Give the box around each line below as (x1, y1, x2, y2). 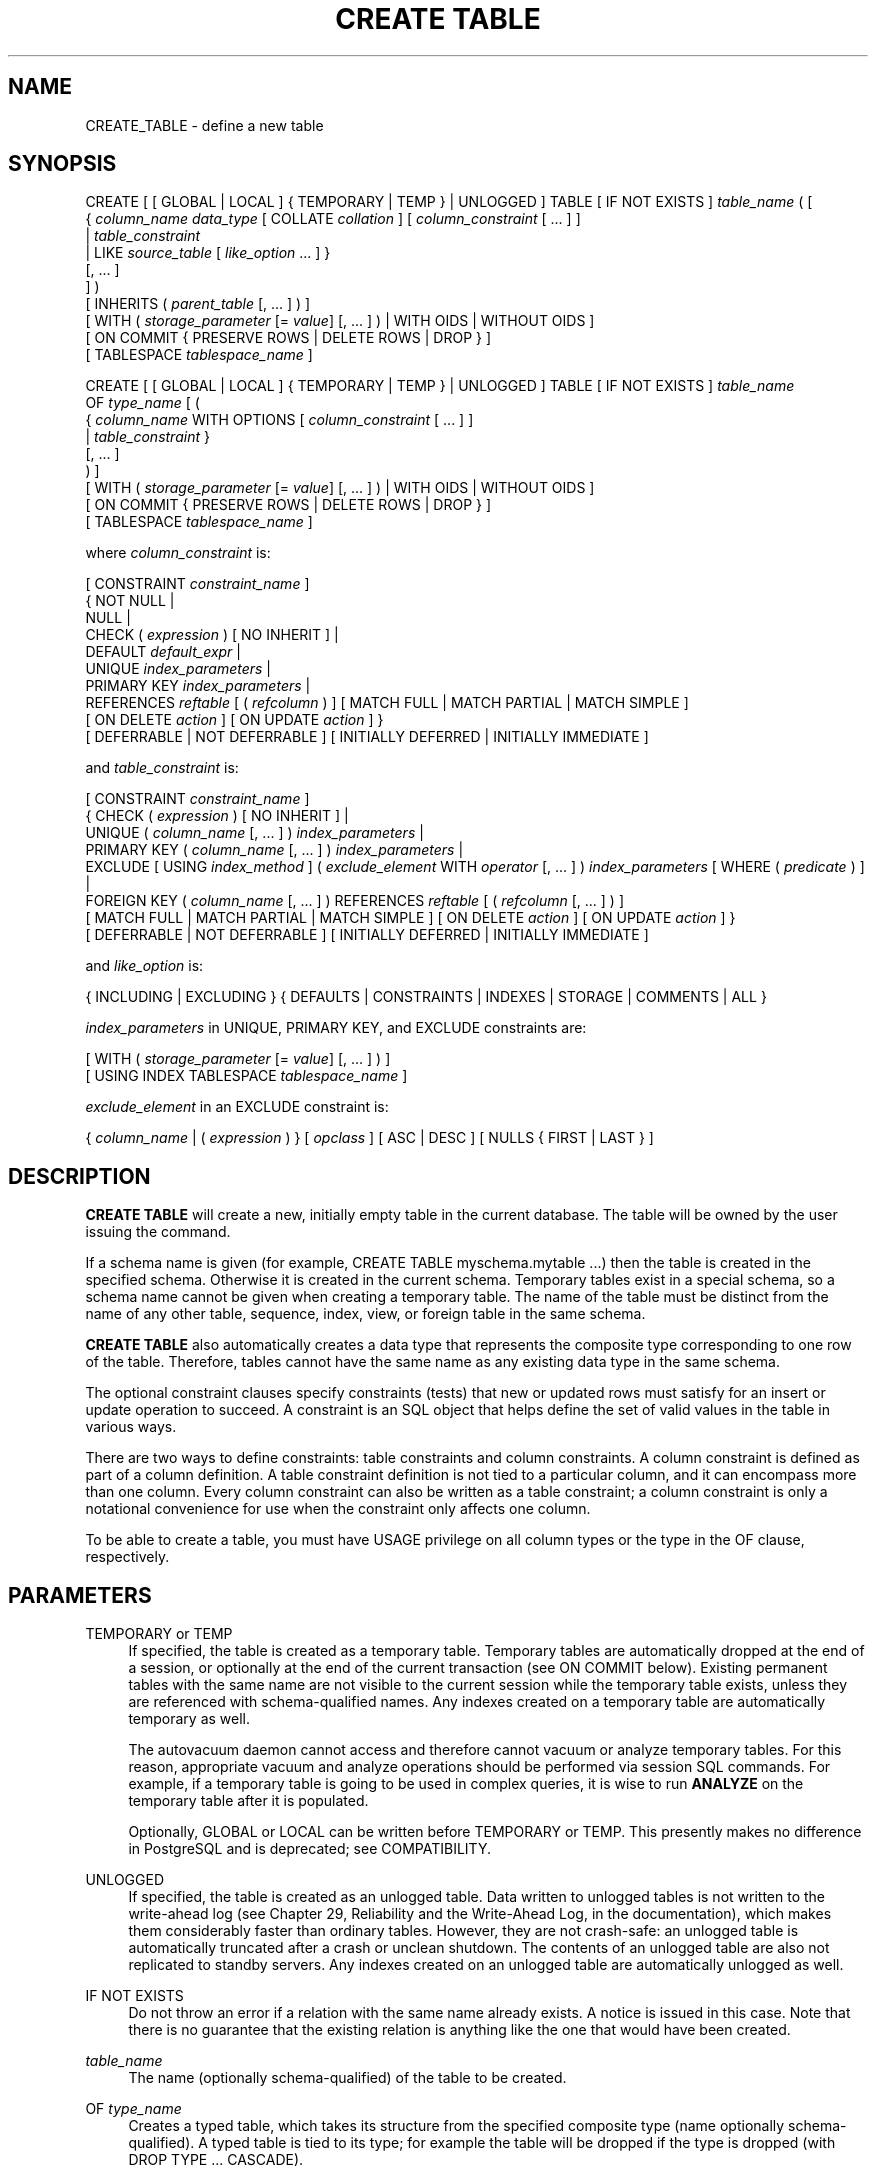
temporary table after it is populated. (128, 1792, 369, 1810)
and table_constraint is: (85, 759, 239, 777)
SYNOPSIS (8, 151, 117, 177)
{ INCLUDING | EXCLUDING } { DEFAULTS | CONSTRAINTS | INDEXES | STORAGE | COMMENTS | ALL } (85, 988, 767, 1006)
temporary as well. (128, 1710, 251, 1728)
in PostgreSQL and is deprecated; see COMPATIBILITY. (128, 1840, 491, 1858)
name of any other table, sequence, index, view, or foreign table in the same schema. (85, 1305, 646, 1323)
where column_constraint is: (85, 544, 271, 562)
